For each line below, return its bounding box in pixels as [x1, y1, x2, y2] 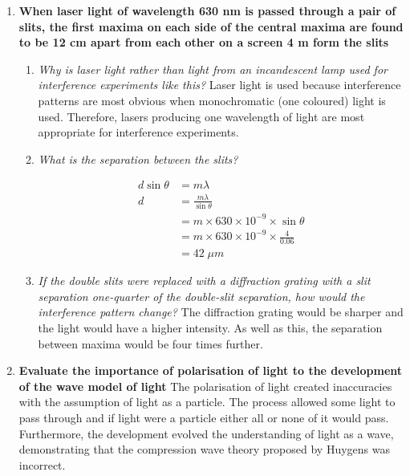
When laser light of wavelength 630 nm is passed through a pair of [18, 2, 396, 18]
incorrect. [18, 456, 66, 473]
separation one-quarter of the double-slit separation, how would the [38, 287, 365, 304]
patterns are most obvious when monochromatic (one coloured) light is [38, 92, 386, 108]
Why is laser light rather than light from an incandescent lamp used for [38, 60, 388, 77]
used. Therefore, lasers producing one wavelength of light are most [38, 108, 365, 124]
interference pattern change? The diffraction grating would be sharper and [38, 303, 404, 320]
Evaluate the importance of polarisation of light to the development [18, 362, 403, 379]
